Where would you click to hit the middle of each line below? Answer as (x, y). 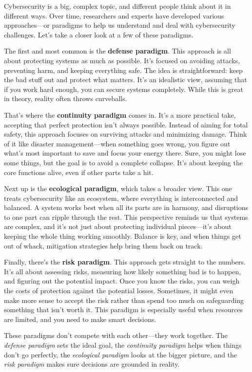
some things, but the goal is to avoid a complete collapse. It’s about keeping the (123, 162)
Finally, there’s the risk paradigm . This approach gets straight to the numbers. (125, 262)
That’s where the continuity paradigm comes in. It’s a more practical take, (120, 115)
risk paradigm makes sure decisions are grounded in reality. (92, 364)
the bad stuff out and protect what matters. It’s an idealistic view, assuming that (126, 80)
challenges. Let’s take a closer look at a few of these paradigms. (99, 34)
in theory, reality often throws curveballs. (66, 98)
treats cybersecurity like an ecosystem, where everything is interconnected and (121, 198)
